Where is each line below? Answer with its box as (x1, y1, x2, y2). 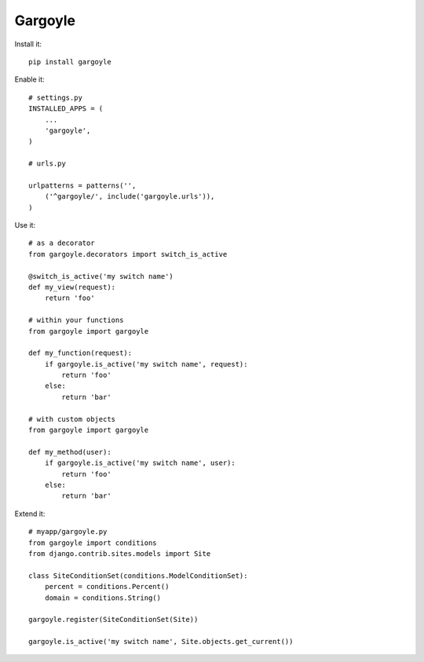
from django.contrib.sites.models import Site (28, 549, 211, 558)
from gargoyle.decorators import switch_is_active (28, 250, 228, 258)
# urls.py (28, 159, 66, 168)
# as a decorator (28, 239, 95, 247)
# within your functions (28, 316, 124, 325)
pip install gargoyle (28, 57, 111, 66)
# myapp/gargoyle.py (28, 527, 108, 536)
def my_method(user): (28, 448, 111, 456)
